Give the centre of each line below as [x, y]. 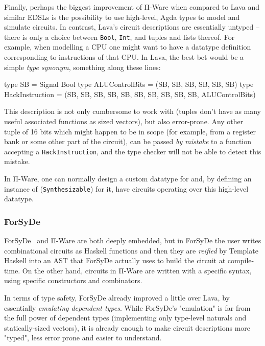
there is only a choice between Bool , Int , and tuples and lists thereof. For [119, 37]
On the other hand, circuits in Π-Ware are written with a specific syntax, [137, 270]
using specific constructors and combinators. [73, 280]
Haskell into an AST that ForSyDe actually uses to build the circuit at [115, 260]
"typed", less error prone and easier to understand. [83, 338]
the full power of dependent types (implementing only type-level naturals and [125, 318]
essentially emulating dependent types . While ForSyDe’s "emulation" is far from [127, 307]
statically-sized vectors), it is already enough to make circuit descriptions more [127, 327]
